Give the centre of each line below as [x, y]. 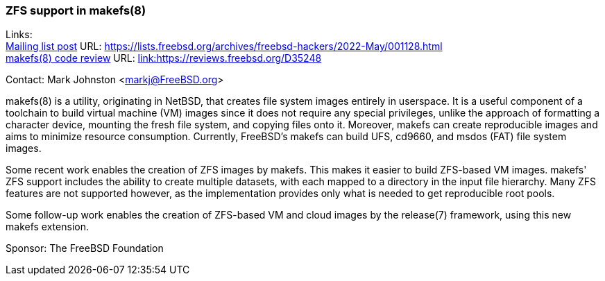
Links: [19, 35]
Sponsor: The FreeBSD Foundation [85, 248]
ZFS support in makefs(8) [76, 10]
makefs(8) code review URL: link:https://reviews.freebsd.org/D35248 [164, 58]
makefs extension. [47, 227]
